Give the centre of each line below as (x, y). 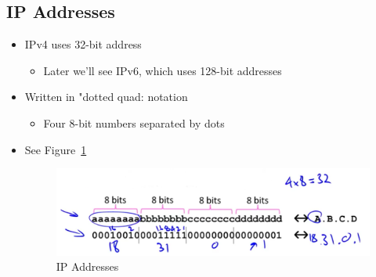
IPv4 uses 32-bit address (83, 44)
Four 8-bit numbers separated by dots (134, 122)
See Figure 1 (56, 149)
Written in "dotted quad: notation (106, 97)
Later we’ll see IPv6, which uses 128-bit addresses (163, 70)
